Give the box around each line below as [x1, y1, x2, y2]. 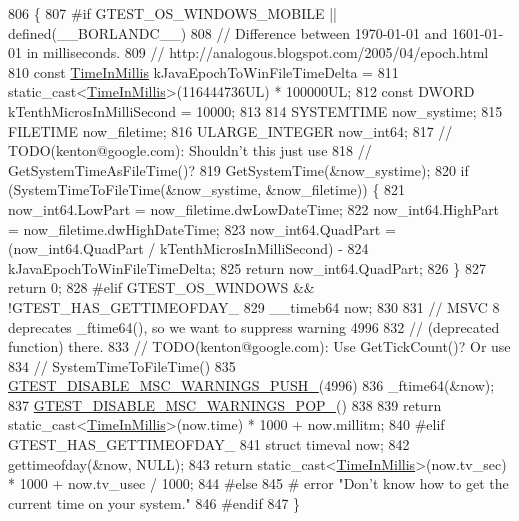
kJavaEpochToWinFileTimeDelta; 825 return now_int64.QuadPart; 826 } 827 [8, 257, 486, 278]
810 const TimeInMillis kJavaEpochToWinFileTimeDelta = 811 [8, 61, 399, 82]
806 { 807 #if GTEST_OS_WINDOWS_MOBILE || [8, 3, 337, 23]
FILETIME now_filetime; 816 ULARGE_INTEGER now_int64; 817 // [8, 120, 453, 141]
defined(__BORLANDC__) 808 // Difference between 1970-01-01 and [8, 22, 448, 43]
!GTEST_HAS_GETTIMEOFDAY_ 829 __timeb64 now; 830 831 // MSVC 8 [8, 296, 500, 317]
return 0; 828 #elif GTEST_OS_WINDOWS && [8, 277, 315, 298]
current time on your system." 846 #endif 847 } [8, 492, 301, 513]
